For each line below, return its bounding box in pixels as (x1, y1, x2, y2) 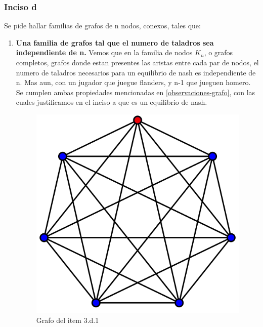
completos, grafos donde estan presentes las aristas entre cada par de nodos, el (16, 57, 259, 67)
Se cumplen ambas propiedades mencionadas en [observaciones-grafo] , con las (16, 87, 255, 97)
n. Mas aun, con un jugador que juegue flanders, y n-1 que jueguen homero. (16, 77, 251, 88)
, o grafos (204, 47, 233, 58)
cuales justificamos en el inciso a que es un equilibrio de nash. (16, 97, 207, 107)
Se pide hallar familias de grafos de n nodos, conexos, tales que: (4, 20, 201, 31)
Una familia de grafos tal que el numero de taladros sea (16, 37, 214, 48)
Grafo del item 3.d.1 (36, 315, 99, 325)
